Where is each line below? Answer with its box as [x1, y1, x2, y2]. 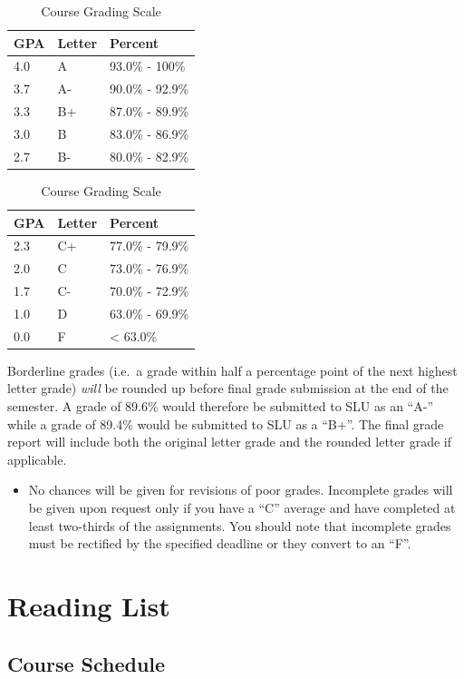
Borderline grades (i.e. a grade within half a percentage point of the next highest [7, 360, 458, 379]
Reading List [7, 586, 170, 624]
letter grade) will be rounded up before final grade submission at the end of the [7, 379, 449, 398]
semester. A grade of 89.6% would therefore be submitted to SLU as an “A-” [7, 397, 433, 415]
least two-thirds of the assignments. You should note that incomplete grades [28, 516, 451, 535]
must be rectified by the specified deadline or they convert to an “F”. [28, 534, 411, 553]
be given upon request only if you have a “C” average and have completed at [28, 497, 456, 517]
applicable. [7, 449, 67, 468]
